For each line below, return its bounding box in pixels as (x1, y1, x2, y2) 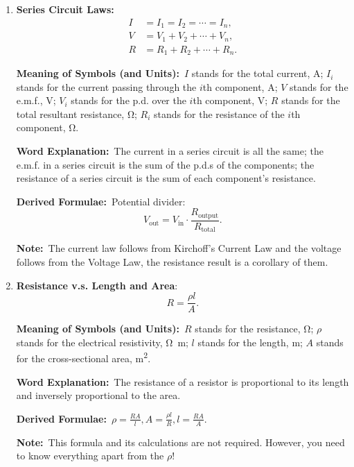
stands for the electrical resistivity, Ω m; (16, 334, 188, 349)
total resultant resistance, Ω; (16, 106, 137, 121)
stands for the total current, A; (191, 66, 324, 80)
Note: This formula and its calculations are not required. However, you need (16, 434, 345, 449)
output (198, 212, 219, 219)
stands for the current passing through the (16, 79, 197, 94)
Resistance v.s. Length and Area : (16, 278, 178, 292)
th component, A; (202, 79, 278, 94)
